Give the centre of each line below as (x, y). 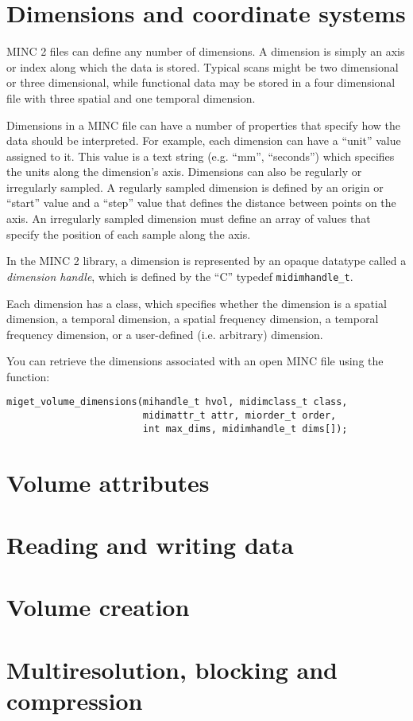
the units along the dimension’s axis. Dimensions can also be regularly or (184, 171)
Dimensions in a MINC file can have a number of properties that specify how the (204, 125)
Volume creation (98, 607)
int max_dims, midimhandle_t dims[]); (245, 429)
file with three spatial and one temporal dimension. (131, 97)
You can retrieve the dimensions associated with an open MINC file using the (195, 361)
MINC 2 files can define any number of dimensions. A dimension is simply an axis (206, 51)
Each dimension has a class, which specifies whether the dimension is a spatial (197, 303)
